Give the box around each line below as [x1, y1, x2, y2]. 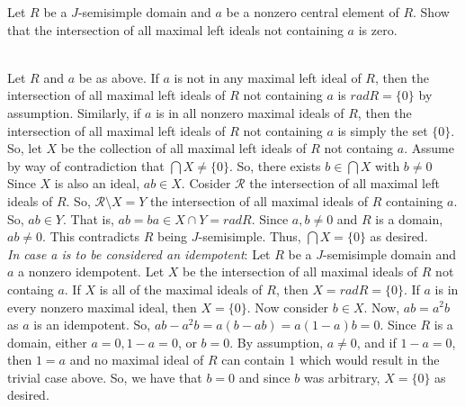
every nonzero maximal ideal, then [7, 297, 197, 316]
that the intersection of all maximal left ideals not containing [7, 20, 344, 39]
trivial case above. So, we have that [7, 367, 202, 386]
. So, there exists [228, 156, 321, 175]
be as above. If [78, 68, 159, 86]
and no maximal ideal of [69, 350, 204, 369]
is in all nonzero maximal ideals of [156, 103, 344, 122]
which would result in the [299, 350, 440, 369]
